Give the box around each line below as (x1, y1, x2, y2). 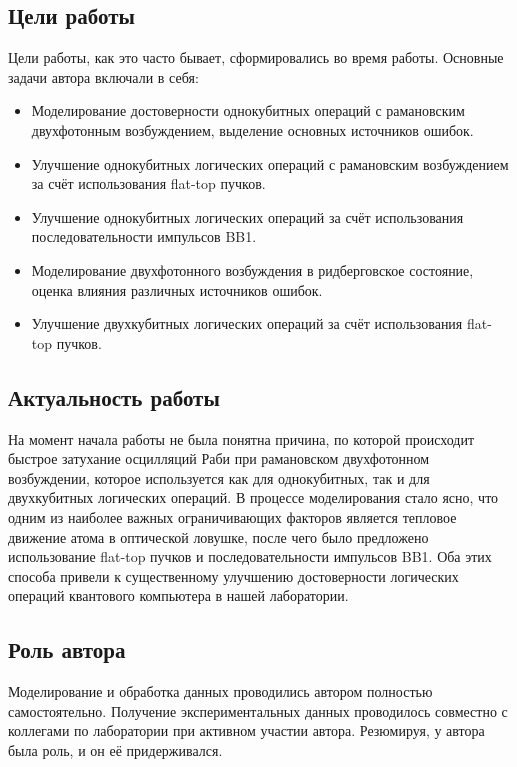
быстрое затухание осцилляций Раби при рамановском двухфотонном (8, 448, 430, 469)
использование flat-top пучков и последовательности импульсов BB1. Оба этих (8, 546, 492, 567)
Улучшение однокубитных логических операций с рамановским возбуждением (31, 153, 509, 174)
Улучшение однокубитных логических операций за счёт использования (31, 206, 464, 227)
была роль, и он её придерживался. (8, 739, 223, 760)
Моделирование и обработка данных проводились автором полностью (8, 681, 433, 702)
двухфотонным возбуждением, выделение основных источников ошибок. (31, 119, 474, 140)
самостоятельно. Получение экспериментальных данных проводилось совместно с (8, 700, 508, 721)
